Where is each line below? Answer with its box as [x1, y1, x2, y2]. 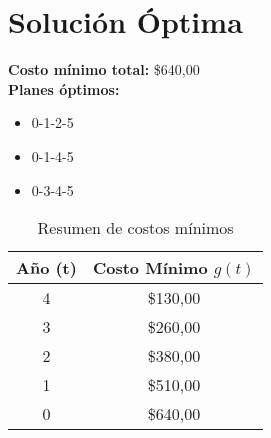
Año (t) [16, 256, 77, 280]
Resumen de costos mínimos [37, 216, 234, 240]
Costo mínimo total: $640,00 [8, 59, 200, 80]
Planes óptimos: [8, 78, 120, 99]
